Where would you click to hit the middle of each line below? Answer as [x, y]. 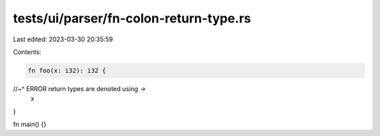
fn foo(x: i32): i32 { [67, 70]
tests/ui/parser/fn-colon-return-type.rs [132, 18]
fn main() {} [30, 124]
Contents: [27, 52]
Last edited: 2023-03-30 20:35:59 [63, 39]
